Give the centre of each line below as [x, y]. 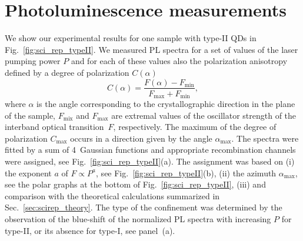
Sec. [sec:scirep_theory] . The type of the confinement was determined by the [144, 207]
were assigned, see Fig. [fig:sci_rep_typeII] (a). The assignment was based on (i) [150, 161]
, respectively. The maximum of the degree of [195, 127]
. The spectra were [265, 138]
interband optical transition [54, 127]
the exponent [28, 173]
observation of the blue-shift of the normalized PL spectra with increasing [138, 218]
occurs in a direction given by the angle [141, 138]
